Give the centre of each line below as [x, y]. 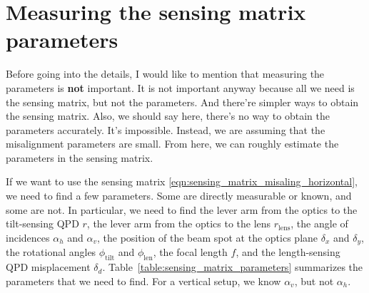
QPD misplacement [48, 267]
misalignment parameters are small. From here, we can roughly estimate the [172, 144]
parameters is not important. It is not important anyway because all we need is [180, 87]
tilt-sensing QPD [42, 223]
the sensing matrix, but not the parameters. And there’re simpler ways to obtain [182, 102]
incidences [28, 237]
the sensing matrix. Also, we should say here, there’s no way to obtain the [168, 116]
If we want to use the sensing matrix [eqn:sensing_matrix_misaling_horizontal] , [182, 181]
